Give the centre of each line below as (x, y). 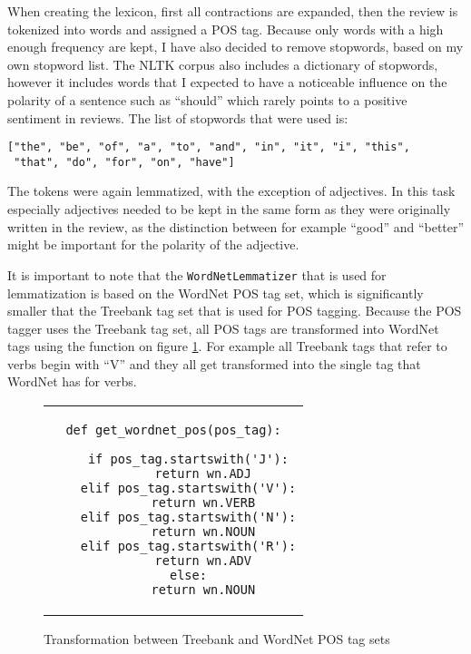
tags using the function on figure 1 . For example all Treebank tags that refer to (227, 346)
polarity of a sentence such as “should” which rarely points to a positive (207, 99)
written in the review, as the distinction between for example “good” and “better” (236, 226)
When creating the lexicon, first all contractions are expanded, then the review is (233, 11)
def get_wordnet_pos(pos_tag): (173, 430)
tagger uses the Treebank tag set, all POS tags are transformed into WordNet (223, 328)
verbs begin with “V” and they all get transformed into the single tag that (214, 363)
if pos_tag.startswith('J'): (188, 459)
